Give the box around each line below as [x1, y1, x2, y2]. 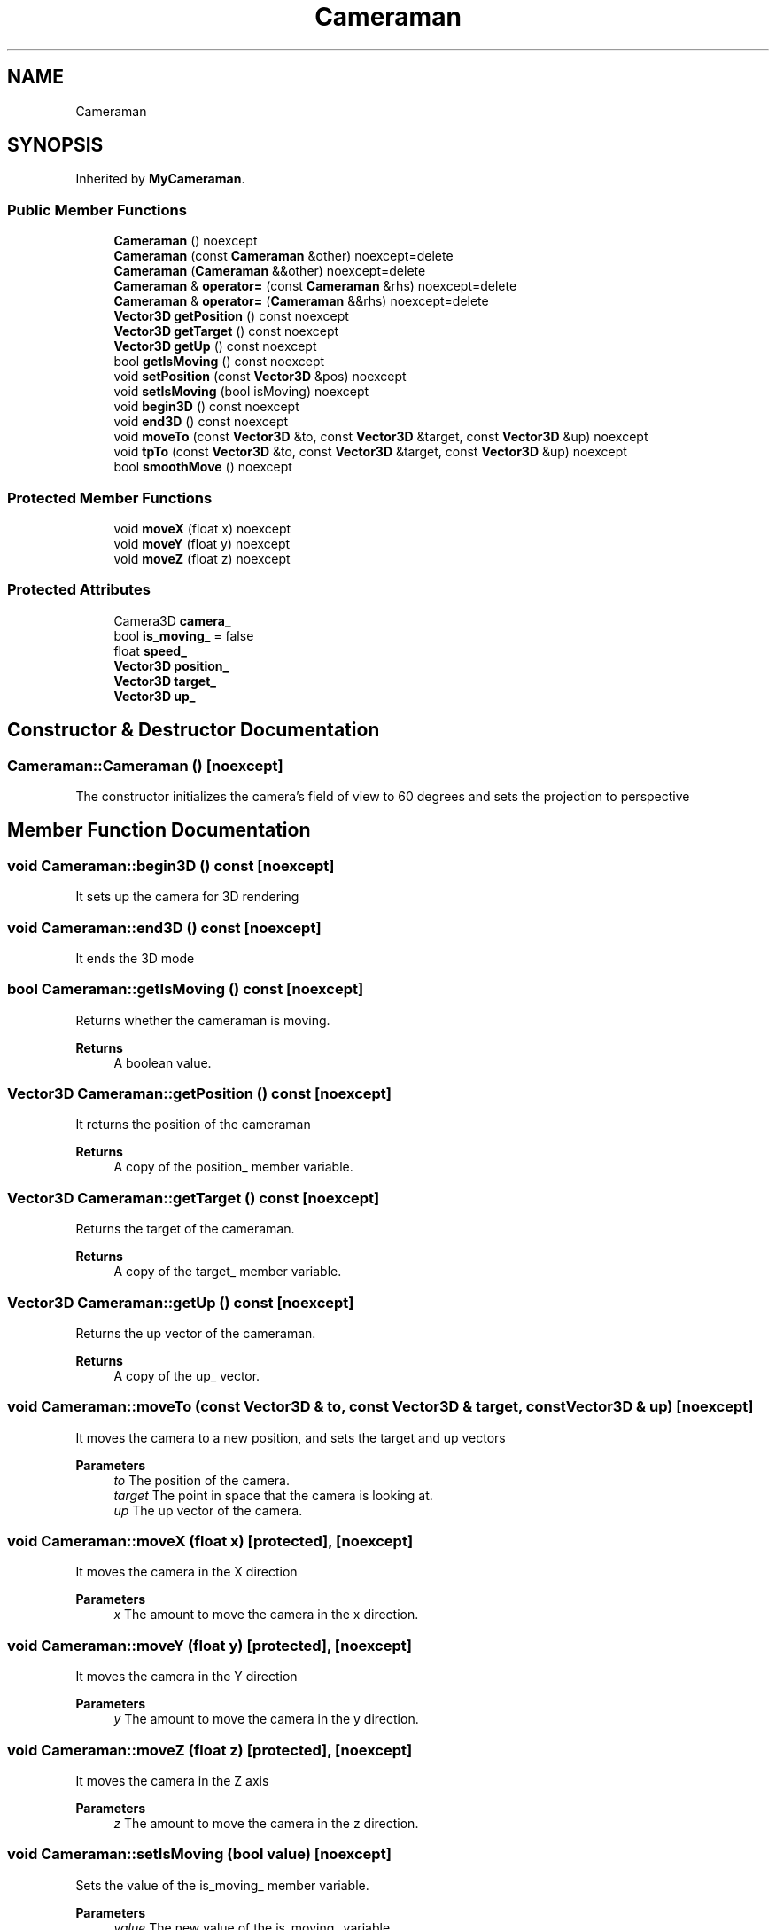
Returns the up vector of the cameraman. [75, 1325, 316, 1341]
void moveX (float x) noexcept [113, 520, 291, 536]
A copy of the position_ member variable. [113, 1159, 353, 1175]
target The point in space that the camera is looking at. [113, 1487, 433, 1503]
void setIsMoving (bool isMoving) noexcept [113, 384, 369, 400]
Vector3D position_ [113, 658, 229, 673]
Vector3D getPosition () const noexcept [113, 308, 349, 324]
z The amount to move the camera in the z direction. [113, 1815, 419, 1831]
